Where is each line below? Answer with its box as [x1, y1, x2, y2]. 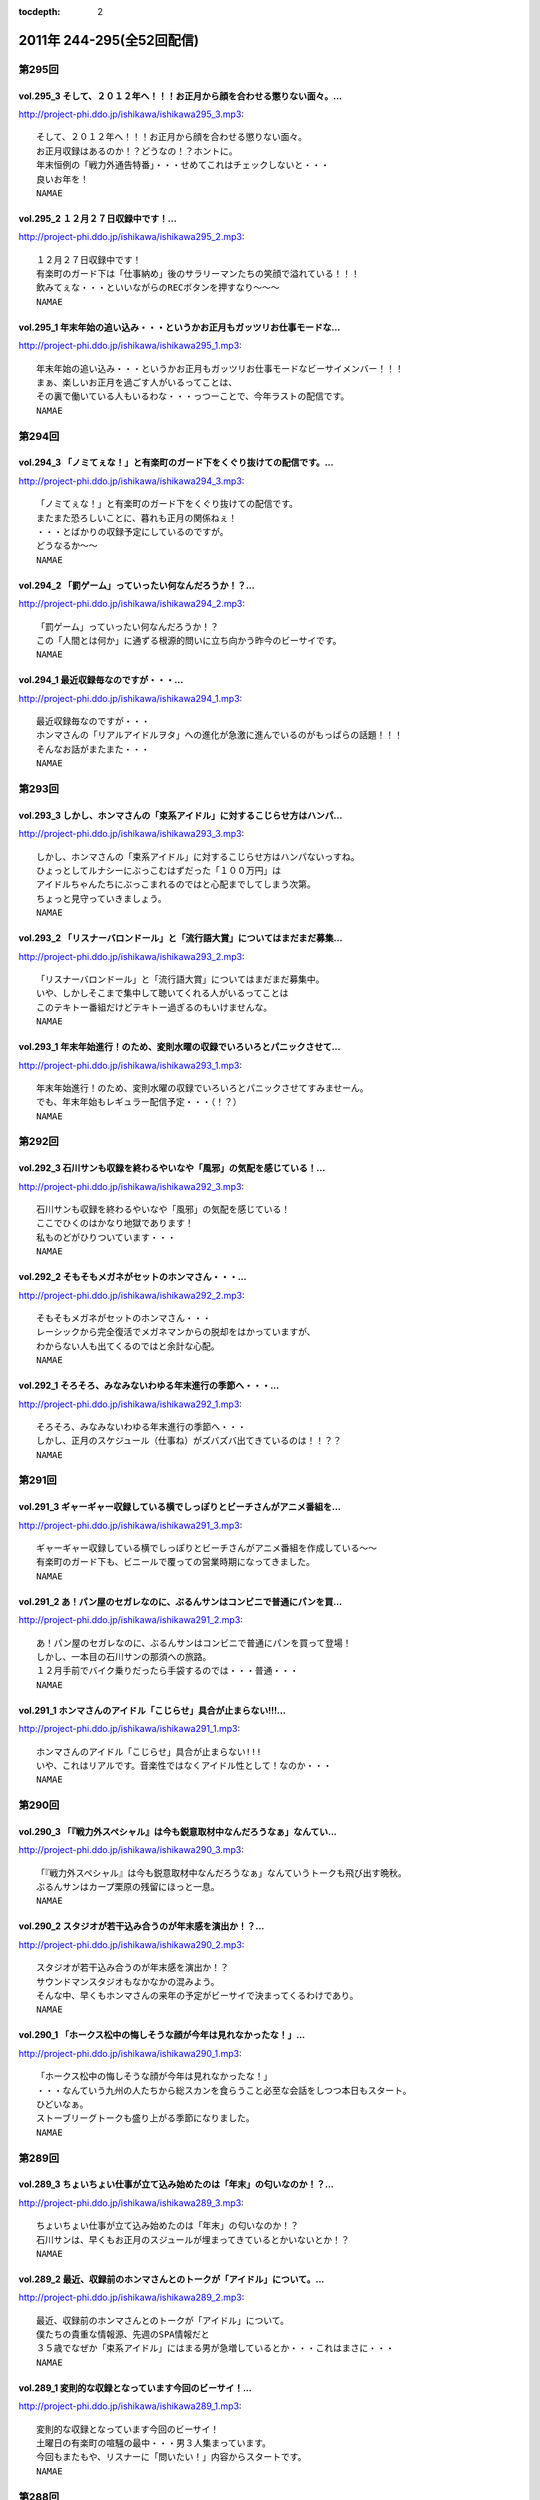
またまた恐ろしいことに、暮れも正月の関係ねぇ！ [36, 512, 238, 524]
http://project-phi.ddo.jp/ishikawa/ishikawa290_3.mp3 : [18, 1844, 245, 1856]
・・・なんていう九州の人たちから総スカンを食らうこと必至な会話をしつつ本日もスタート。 [36, 2085, 412, 2096]
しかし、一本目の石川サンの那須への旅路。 [36, 1651, 212, 1662]
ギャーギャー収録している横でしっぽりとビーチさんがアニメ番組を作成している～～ [36, 1543, 377, 1554]
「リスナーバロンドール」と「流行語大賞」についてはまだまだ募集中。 [36, 973, 325, 985]
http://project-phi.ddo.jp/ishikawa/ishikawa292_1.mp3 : [18, 1398, 242, 1410]
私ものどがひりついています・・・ [36, 1231, 177, 1243]
